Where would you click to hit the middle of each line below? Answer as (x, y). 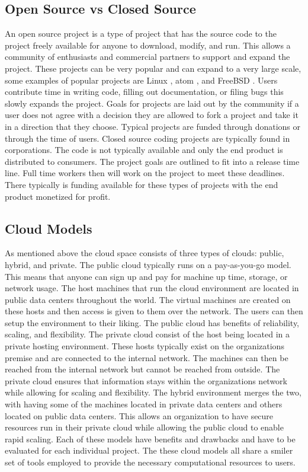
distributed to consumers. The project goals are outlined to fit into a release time (152, 161)
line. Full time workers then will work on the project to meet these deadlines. (145, 173)
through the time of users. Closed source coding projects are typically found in (147, 138)
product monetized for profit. (58, 196)
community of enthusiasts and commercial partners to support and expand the (147, 57)
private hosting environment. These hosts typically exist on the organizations (145, 346)
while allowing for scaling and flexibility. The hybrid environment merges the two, (153, 392)
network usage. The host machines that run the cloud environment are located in (152, 288)
